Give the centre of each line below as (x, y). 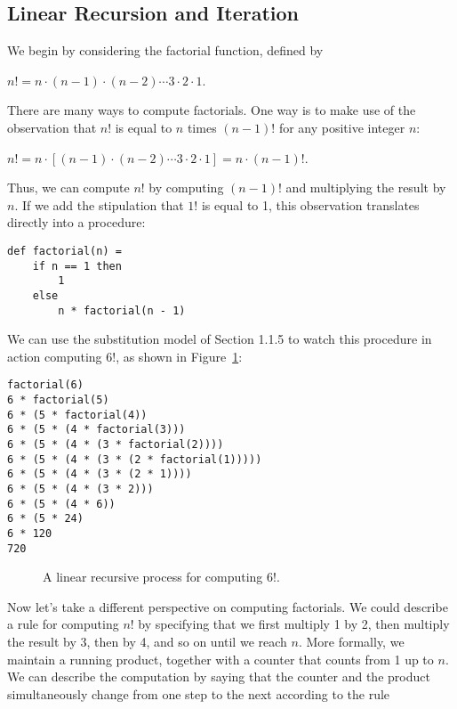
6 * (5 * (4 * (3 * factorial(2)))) (116, 445)
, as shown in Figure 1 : (179, 356)
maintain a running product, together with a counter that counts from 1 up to (220, 659)
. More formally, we (351, 642)
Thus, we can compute (68, 187)
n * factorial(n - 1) (122, 310)
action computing (55, 356)
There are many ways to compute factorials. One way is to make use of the (212, 110)
